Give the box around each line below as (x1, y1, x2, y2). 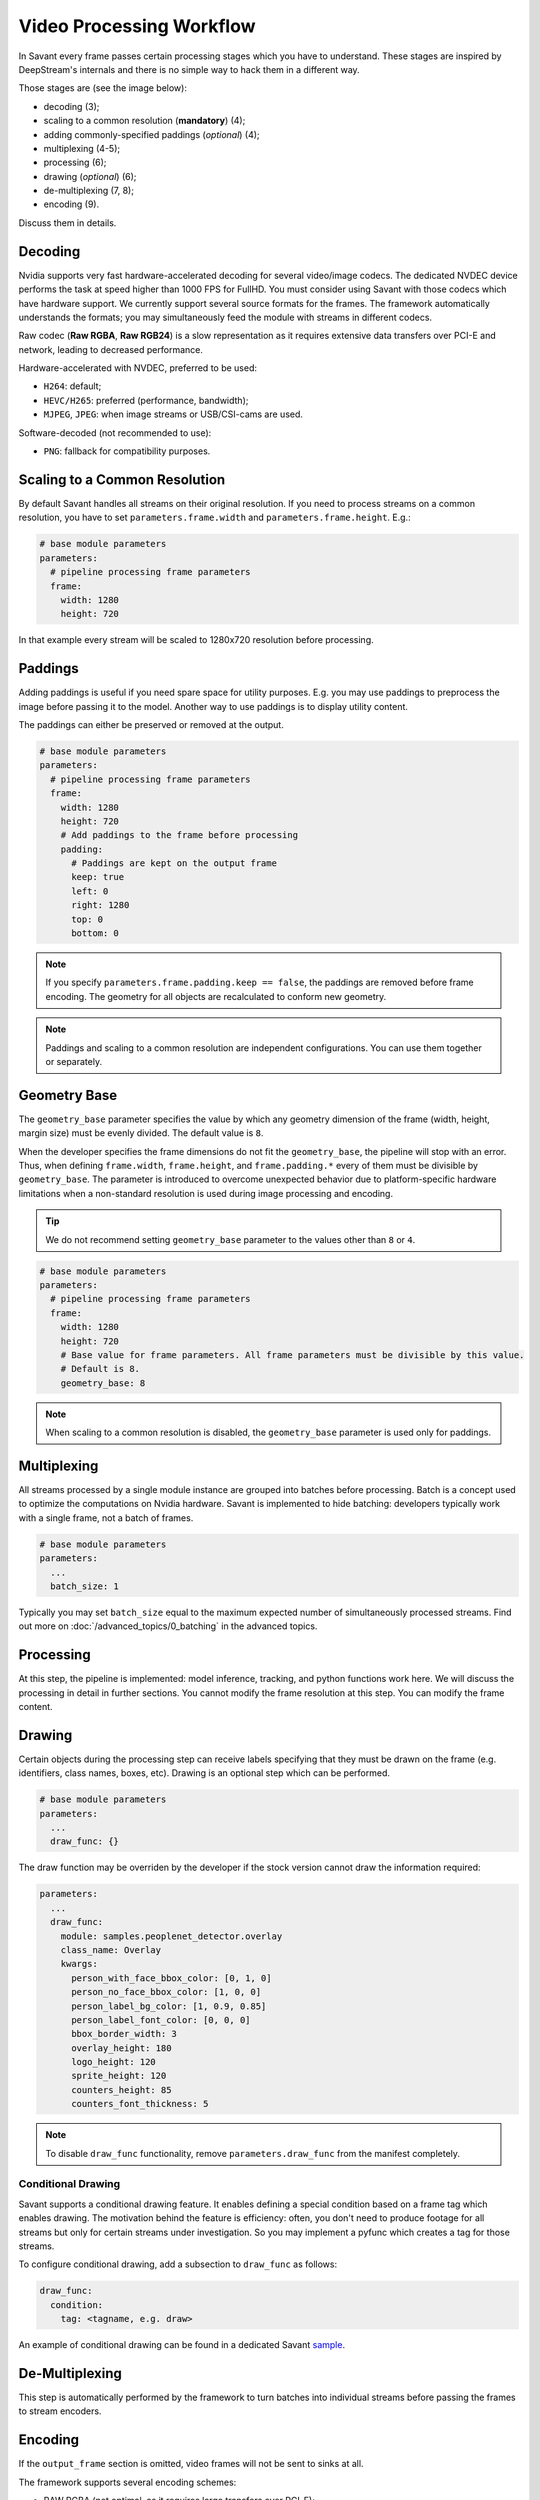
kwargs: (60, 1958, 99, 1970)
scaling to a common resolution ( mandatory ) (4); (43, 115, 246, 127)
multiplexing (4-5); (43, 142, 120, 154)
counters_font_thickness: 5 (71, 2098, 209, 2110)
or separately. (45, 1055, 103, 1067)
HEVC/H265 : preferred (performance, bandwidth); (43, 394, 249, 406)
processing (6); (43, 156, 107, 169)
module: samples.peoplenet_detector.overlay (60, 1930, 283, 1942)
